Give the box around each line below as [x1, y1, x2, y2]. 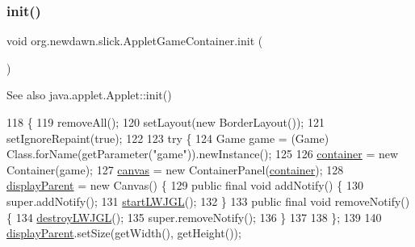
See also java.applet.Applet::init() [6, 86, 172, 103]
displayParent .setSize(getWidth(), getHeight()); [6, 224, 241, 241]
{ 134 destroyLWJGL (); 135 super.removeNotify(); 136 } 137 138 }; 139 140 [6, 208, 382, 225]
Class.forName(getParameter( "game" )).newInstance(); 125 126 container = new [6, 145, 399, 162]
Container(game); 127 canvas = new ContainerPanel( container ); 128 [6, 161, 344, 178]
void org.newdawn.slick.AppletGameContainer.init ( [6, 32, 263, 49]
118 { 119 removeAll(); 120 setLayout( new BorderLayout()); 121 [6, 114, 325, 130]
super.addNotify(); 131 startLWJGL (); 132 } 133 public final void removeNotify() [6, 192, 410, 209]
